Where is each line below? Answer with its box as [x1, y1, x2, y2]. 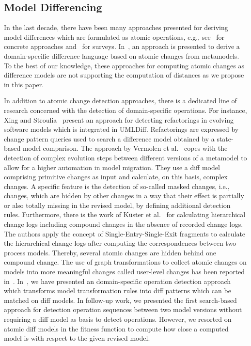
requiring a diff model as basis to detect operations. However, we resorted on [4, 314, 232, 324]
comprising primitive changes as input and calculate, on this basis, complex [4, 172, 228, 182]
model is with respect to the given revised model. [4, 333, 150, 343]
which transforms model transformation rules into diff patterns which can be [4, 285, 231, 296]
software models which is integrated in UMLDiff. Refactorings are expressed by [4, 124, 239, 134]
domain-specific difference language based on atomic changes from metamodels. [4, 50, 239, 61]
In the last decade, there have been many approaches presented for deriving [4, 22, 228, 32]
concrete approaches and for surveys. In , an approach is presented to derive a [4, 41, 240, 51]
